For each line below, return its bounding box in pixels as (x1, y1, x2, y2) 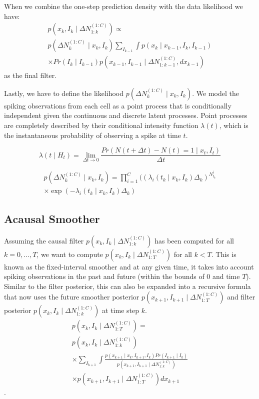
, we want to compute (36, 248, 103, 259)
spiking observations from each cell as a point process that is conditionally (4, 100, 231, 110)
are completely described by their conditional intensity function (4, 120, 198, 130)
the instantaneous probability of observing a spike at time (4, 129, 181, 140)
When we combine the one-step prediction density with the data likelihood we (4, 1, 243, 11)
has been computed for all (154, 235, 234, 245)
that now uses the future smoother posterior (4, 291, 139, 302)
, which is (219, 120, 248, 130)
